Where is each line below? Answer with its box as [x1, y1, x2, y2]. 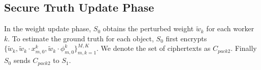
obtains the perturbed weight [103, 23, 194, 34]
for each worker [206, 23, 254, 34]
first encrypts [166, 33, 207, 43]
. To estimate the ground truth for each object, [8, 33, 154, 43]
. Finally [231, 43, 257, 53]
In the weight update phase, [4, 23, 91, 34]
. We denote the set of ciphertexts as [96, 43, 211, 53]
